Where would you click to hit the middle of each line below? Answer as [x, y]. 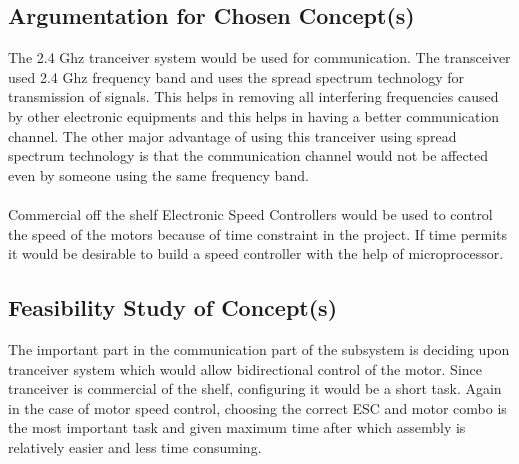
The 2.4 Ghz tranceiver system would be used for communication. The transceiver [259, 57]
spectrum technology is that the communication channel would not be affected [248, 155]
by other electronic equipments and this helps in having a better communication [254, 115]
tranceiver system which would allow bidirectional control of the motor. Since [245, 368]
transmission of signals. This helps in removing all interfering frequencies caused [253, 96]
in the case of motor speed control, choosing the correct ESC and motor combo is [257, 407]
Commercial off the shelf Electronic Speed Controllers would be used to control [250, 213]
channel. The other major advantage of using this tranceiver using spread [232, 135]
